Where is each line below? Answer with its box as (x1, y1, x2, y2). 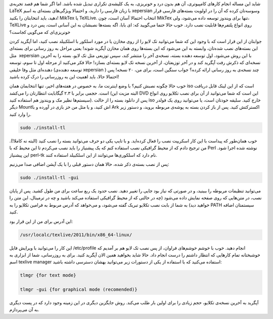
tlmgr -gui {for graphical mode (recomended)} (20, 287, 138, 293)
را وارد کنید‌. (9, 111, 31, 117)
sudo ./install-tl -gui (20, 174, 79, 180)
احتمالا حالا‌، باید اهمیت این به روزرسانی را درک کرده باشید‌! (9, 73, 119, 79)
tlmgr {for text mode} (20, 272, 76, 278)
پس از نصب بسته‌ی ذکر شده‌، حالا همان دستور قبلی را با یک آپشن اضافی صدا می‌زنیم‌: (9, 161, 169, 167)
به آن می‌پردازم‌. (9, 306, 39, 313)
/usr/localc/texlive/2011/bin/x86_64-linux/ (20, 232, 132, 238)
